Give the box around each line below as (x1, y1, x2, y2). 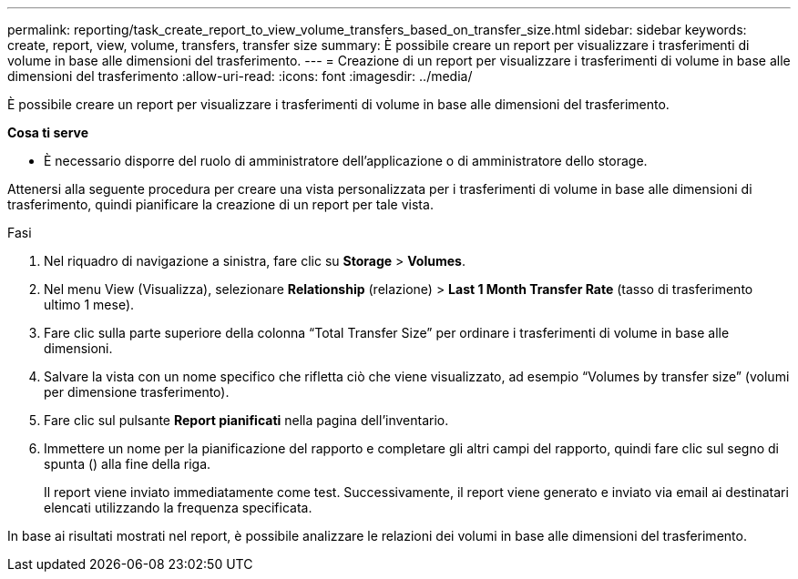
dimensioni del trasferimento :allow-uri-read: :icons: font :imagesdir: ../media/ (7, 68, 473, 84)
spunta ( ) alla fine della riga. (44, 456, 211, 472)
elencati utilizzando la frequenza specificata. (44, 500, 312, 515)
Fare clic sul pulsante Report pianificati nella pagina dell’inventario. (44, 412, 449, 428)
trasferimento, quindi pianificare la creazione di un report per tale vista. (7, 197, 434, 212)
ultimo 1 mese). (44, 297, 135, 312)
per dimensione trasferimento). (44, 384, 230, 400)
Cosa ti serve (7, 125, 89, 140)
